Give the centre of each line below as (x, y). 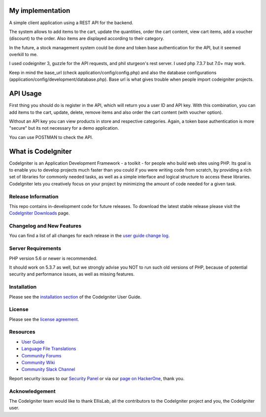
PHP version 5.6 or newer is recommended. (53, 258)
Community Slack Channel (49, 369)
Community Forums (41, 355)
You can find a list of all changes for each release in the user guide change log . (89, 236)
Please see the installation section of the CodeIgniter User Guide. (75, 297)
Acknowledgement (33, 391)
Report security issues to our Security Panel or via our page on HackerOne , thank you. (97, 378)
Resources (22, 332)
